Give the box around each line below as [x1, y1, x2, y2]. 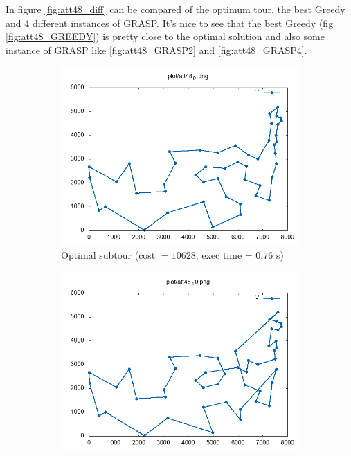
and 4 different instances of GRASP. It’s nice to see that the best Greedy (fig [6, 15, 334, 30]
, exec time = [195, 247, 253, 262]
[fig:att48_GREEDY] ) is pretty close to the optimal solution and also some [6, 29, 325, 44]
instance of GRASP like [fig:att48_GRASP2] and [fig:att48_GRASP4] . [6, 42, 307, 57]
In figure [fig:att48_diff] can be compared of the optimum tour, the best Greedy [6, 2, 345, 16]
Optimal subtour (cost [61, 247, 156, 262]
